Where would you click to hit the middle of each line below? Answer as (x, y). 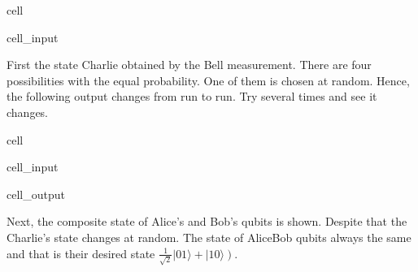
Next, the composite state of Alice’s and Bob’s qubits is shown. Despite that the (207, 221)
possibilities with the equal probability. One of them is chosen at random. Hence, (208, 80)
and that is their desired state (81, 253)
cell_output (36, 194)
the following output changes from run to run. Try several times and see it (192, 96)
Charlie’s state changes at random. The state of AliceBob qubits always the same (209, 237)
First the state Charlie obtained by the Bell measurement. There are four (189, 65)
